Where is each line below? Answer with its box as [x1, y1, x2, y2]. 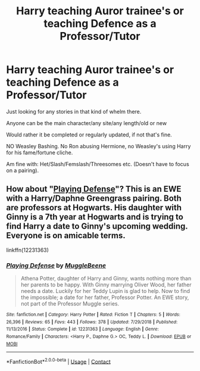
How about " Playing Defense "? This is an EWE [6, 184, 182, 194]
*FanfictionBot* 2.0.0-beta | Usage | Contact [6, 357, 111, 365]
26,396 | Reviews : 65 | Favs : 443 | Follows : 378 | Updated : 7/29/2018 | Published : [6, 319, 178, 325]
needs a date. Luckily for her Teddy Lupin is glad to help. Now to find [20, 288, 190, 295]
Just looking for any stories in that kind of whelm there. [6, 108, 142, 115]
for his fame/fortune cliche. [6, 149, 73, 156]
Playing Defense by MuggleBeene [6, 261, 106, 269]
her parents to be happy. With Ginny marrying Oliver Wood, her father [20, 281, 192, 288]
